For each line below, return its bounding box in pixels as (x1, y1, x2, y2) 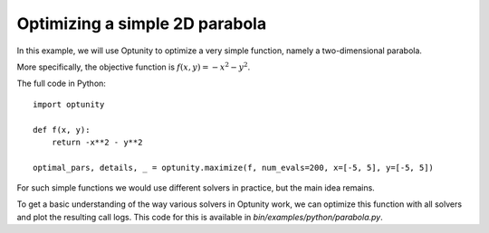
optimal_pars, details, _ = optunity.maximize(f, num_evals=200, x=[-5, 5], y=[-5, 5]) (33, 163, 435, 172)
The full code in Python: (16, 78, 106, 89)
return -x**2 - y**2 (51, 136, 143, 147)
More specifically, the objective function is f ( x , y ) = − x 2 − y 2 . (16, 61, 251, 72)
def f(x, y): (33, 125, 91, 135)
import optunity (33, 99, 105, 109)
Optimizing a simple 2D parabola (16, 14, 267, 33)
